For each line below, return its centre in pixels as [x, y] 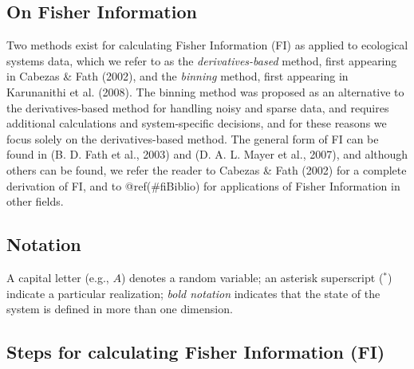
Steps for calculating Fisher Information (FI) [196, 352]
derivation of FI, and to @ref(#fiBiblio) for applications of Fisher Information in [203, 185]
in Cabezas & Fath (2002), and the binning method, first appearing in [177, 76]
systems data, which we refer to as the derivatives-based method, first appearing [202, 60]
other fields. [35, 201]
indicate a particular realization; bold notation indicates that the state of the [193, 293]
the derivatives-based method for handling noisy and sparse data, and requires [198, 107]
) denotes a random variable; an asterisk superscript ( [252, 277]
